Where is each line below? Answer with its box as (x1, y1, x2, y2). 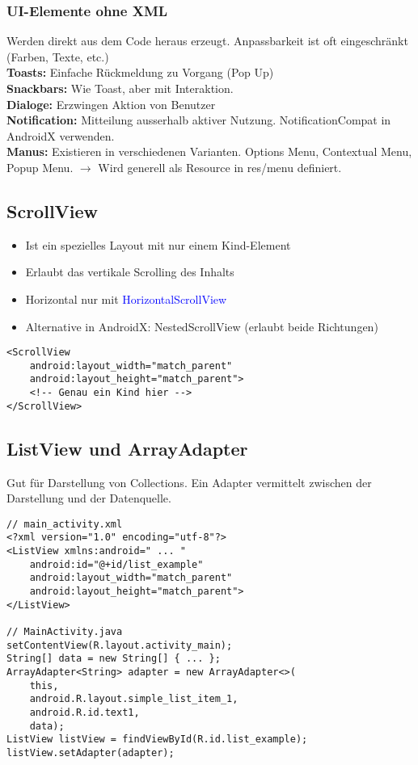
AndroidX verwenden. (6, 127, 115, 144)
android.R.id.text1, (29, 707, 140, 718)
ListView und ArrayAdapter (6, 435, 248, 460)
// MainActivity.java (6, 626, 123, 638)
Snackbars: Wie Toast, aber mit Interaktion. (6, 80, 234, 96)
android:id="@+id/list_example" (29, 558, 204, 570)
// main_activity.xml (6, 518, 123, 530)
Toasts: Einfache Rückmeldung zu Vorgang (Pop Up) (6, 64, 274, 81)
